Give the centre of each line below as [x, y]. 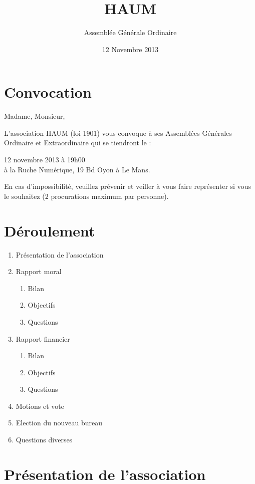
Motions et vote [40, 406]
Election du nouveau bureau [59, 423]
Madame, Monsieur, [35, 116]
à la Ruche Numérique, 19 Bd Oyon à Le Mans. [77, 169]
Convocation [48, 92]
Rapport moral [39, 271]
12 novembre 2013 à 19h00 [45, 160]
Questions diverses [44, 440]
